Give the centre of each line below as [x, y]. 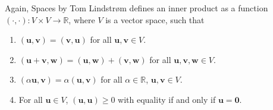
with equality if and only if [167, 99]
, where [82, 19]
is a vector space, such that [155, 19]
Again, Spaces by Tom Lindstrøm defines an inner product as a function [136, 8]
